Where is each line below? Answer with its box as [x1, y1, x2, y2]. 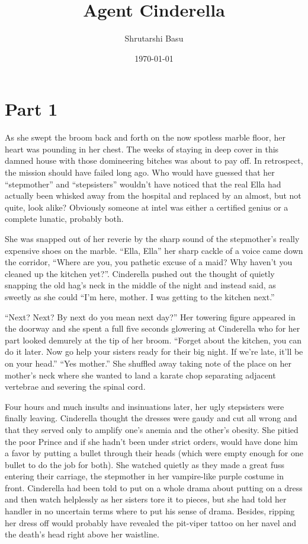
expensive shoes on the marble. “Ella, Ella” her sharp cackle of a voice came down [5, 244, 303, 256]
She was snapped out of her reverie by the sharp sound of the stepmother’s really [5, 233, 300, 244]
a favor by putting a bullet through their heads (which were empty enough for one [5, 447, 303, 459]
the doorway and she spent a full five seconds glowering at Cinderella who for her [5, 322, 300, 335]
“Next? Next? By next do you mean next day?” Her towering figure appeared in [5, 310, 296, 323]
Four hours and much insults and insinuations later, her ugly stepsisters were [5, 400, 284, 412]
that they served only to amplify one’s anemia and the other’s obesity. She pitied [5, 423, 299, 435]
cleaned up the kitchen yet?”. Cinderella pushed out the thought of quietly [5, 267, 275, 279]
